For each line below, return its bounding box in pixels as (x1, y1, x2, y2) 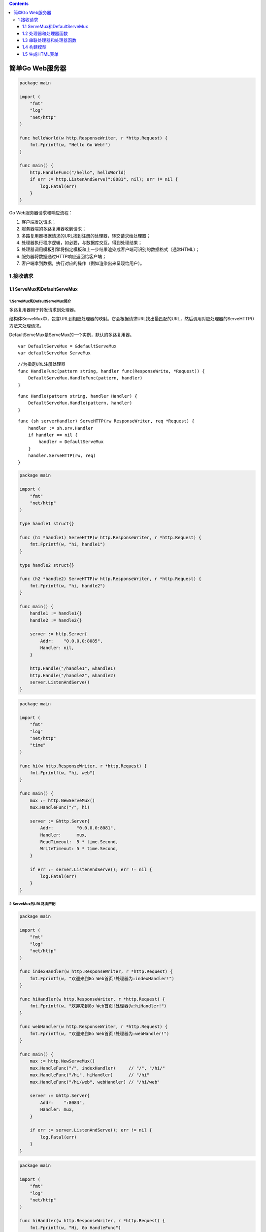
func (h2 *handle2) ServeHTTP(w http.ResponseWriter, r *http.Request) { (19, 576, 201, 582)
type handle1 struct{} (19, 521, 74, 527)
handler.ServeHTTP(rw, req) (28, 453, 96, 458)
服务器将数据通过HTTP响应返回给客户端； (21, 253, 107, 259)
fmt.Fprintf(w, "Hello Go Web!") (30, 142, 111, 148)
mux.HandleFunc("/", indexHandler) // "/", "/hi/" (30, 1065, 165, 1071)
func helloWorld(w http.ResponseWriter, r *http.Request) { (19, 135, 168, 140)
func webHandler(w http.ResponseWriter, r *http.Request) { (19, 1024, 168, 1029)
